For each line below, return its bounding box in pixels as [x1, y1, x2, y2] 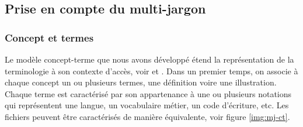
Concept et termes [5, 30, 94, 44]
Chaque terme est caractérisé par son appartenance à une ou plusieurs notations [5, 87, 292, 99]
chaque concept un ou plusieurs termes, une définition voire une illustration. [5, 76, 277, 88]
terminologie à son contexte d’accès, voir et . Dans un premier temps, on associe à [5, 64, 298, 77]
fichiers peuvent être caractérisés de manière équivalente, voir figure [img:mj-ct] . [5, 110, 290, 122]
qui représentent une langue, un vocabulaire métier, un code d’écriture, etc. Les [5, 99, 289, 111]
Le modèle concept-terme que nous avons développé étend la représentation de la [5, 53, 294, 65]
